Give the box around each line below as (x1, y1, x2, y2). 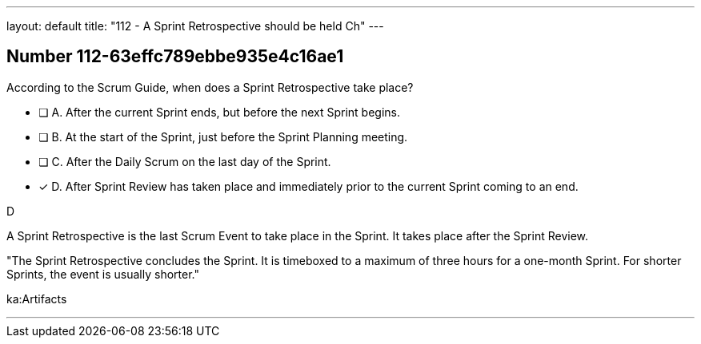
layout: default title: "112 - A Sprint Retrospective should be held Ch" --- (6, 19, 384, 33)
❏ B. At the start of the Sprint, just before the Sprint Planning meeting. (38, 129, 408, 144)
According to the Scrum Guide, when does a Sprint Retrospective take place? (6, 80, 414, 94)
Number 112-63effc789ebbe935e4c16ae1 (6, 46, 344, 67)
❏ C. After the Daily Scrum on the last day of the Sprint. (38, 154, 331, 168)
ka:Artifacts (6, 291, 67, 306)
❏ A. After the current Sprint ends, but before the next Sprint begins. (38, 105, 400, 119)
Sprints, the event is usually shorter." (6, 267, 199, 281)
